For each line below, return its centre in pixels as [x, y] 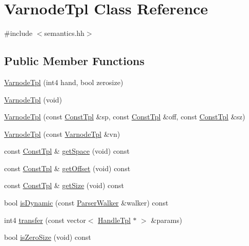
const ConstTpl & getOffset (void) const [67, 168]
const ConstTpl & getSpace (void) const [67, 151]
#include [18, 33]
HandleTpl [114, 220]
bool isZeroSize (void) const [48, 237]
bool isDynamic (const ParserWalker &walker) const [86, 203]
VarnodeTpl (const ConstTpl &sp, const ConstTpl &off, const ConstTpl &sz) [125, 117]
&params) [167, 220]
